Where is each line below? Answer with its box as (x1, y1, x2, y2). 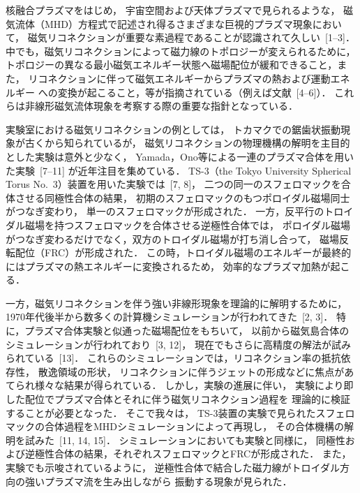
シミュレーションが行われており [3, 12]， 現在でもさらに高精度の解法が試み (6, 337, 351, 351)
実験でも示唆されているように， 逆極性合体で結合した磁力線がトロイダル (6, 460, 340, 474)
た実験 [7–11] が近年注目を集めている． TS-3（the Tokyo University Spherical (6, 163, 352, 177)
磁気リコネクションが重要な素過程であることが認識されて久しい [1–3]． (27, 30, 355, 45)
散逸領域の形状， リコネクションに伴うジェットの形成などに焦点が (38, 364, 345, 378)
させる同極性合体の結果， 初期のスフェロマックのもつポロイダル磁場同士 (15, 190, 350, 205)
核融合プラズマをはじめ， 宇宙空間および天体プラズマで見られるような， (6, 3, 340, 17)
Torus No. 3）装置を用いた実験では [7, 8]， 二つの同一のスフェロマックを (6, 177, 341, 191)
